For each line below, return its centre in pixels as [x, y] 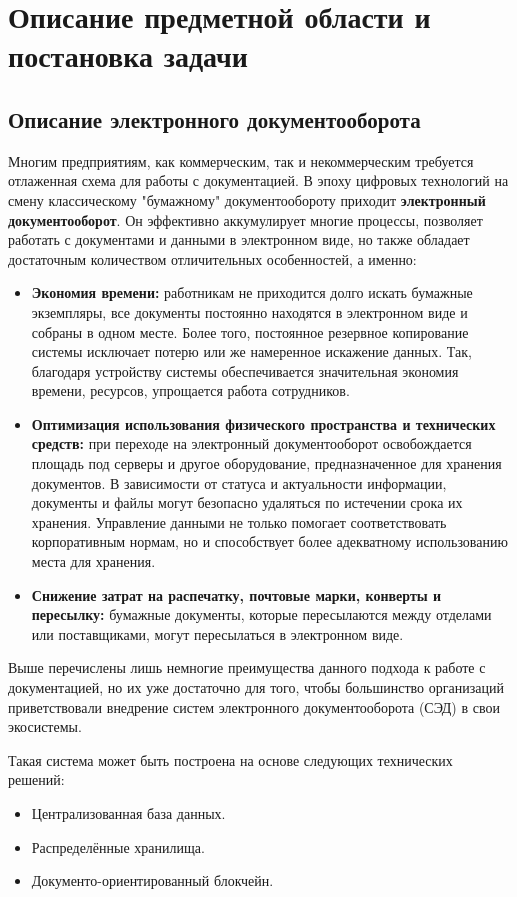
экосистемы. [45, 726]
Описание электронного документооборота [214, 118]
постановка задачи [128, 55]
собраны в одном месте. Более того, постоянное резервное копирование [250, 331]
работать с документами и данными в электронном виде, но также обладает [239, 239]
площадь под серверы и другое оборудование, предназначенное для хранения [266, 463]
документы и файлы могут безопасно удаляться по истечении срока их [247, 502]
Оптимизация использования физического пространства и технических [263, 423]
